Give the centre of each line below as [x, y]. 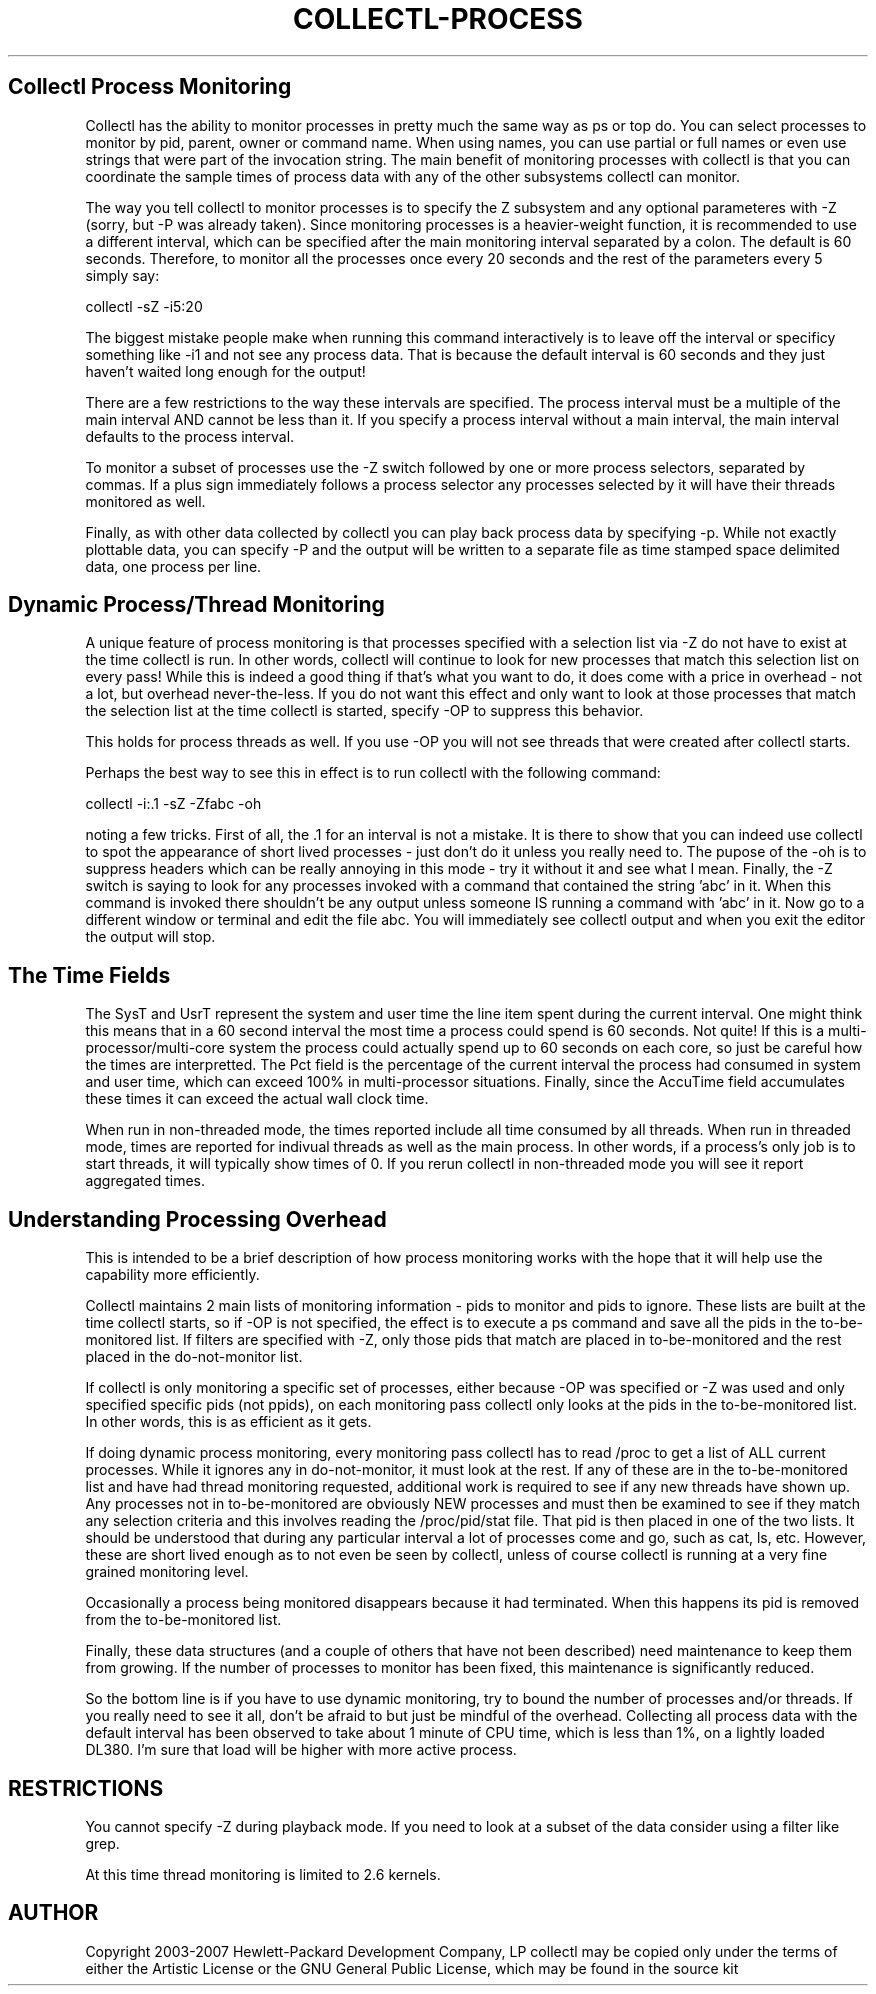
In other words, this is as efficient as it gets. [228, 1422]
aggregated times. [145, 1181]
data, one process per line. [173, 566]
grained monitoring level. [167, 1572]
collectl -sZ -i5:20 [144, 306]
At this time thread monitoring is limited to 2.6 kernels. [263, 1874]
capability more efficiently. [172, 1275]
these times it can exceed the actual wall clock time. [257, 1099]
